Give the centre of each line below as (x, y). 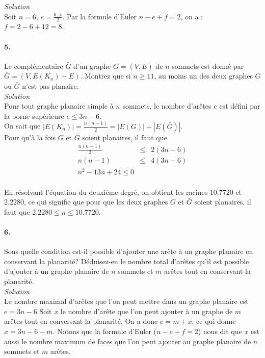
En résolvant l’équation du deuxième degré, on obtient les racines (106, 191)
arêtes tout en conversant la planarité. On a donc (81, 321)
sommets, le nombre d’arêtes (167, 106)
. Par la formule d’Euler (100, 16)
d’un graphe (92, 66)
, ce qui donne (214, 321)
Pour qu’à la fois (30, 137)
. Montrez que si (105, 76)
